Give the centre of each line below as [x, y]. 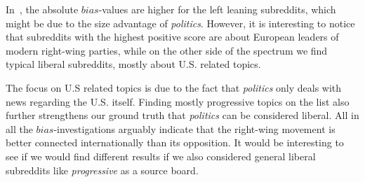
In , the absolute [42, 9]
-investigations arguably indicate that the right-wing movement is [194, 128]
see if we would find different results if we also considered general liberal [161, 156]
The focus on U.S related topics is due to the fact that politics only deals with [174, 87]
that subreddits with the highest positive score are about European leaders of [172, 37]
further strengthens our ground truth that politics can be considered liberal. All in [182, 115]
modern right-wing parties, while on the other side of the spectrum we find [167, 50]
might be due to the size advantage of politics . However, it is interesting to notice [180, 23]
